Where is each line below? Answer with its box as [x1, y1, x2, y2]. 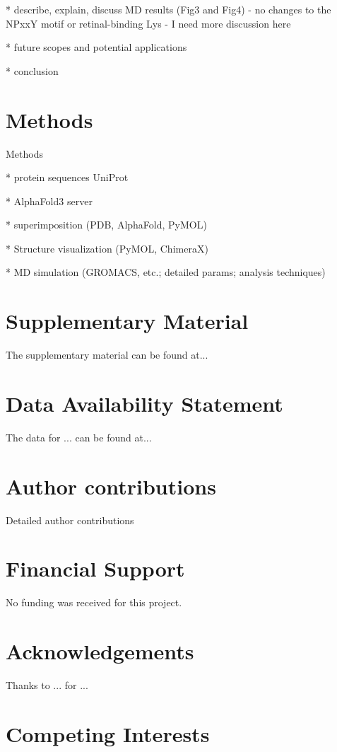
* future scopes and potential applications [6, 40, 187, 54]
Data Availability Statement [6, 388, 283, 417]
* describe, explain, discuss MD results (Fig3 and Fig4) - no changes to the [6, 2, 331, 16]
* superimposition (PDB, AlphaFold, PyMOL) [6, 217, 207, 232]
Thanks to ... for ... [6, 678, 88, 693]
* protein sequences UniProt [6, 170, 129, 185]
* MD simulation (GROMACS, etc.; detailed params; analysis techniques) [6, 265, 326, 279]
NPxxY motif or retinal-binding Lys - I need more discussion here [6, 16, 291, 30]
